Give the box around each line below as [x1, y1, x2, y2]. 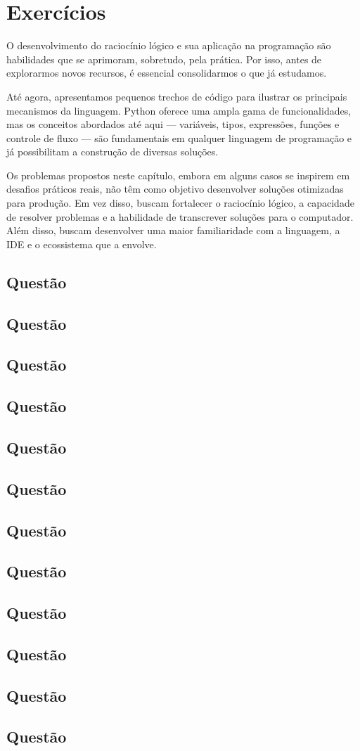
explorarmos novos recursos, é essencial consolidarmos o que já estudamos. [6, 65, 327, 80]
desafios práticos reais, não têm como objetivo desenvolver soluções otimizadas [6, 181, 344, 196]
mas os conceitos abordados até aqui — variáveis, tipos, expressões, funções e [6, 117, 340, 131]
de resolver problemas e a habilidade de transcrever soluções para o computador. [6, 209, 354, 224]
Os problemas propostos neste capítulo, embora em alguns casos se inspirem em [6, 167, 350, 182]
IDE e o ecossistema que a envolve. [6, 236, 157, 251]
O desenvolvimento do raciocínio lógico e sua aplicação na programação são [6, 38, 331, 53]
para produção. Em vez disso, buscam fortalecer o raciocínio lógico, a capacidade [6, 195, 354, 210]
